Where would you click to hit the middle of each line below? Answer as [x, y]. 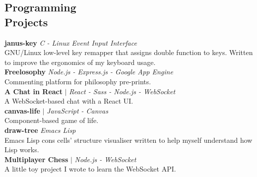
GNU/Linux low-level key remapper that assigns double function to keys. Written [129, 52]
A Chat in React [34, 91]
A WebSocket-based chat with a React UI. [69, 101]
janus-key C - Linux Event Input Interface [71, 42]
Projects [26, 22]
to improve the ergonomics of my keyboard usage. [80, 62]
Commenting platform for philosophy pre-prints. [78, 81]
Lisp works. [22, 149]
